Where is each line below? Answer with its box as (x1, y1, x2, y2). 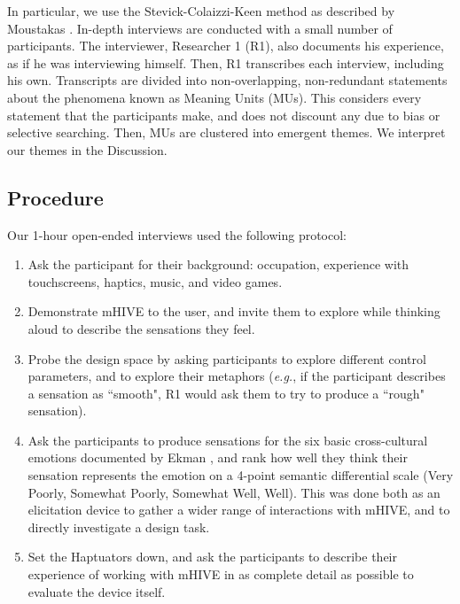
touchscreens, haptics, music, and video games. (27, 272, 283, 290)
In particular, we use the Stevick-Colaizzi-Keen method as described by (7, 2, 395, 19)
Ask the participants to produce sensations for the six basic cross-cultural (27, 430, 428, 449)
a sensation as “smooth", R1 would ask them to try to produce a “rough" (27, 383, 425, 402)
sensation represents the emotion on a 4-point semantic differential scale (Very (27, 466, 454, 484)
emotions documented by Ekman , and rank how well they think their (27, 448, 408, 467)
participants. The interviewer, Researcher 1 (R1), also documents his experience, (7, 36, 444, 55)
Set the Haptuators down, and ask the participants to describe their (27, 547, 398, 566)
